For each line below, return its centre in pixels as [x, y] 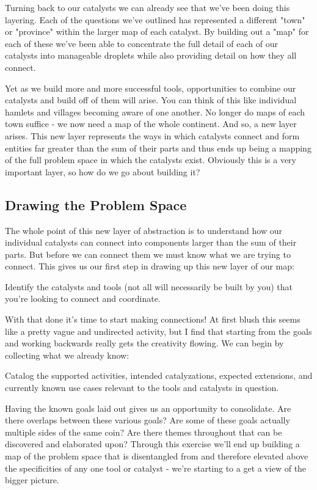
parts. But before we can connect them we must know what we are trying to [148, 254]
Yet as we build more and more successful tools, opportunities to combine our [151, 88]
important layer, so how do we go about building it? [103, 171]
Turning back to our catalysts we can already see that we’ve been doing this [148, 7]
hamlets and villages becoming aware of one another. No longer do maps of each [155, 112]
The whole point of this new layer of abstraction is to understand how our [144, 230]
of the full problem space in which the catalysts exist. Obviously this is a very [151, 160]
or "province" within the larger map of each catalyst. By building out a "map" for [157, 31]
